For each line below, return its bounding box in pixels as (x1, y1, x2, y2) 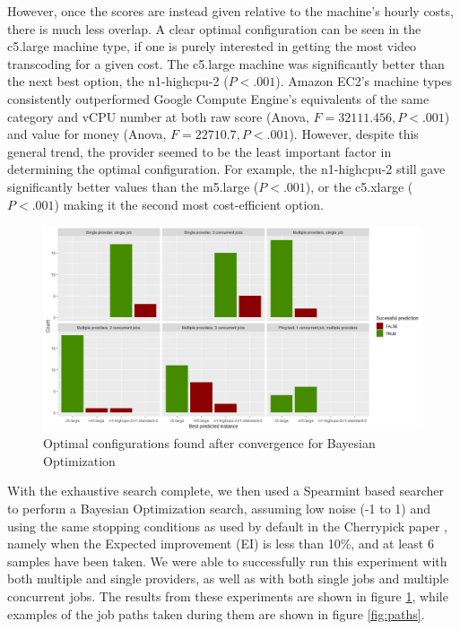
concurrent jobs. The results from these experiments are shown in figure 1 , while (7, 587, 448, 606)
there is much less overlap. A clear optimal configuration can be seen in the (7, 19, 421, 38)
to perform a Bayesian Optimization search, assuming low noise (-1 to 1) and (7, 499, 430, 518)
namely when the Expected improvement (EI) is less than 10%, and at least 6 (7, 534, 434, 553)
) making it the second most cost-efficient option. (54, 194, 324, 213)
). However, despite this (289, 125, 419, 143)
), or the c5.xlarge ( (305, 177, 413, 195)
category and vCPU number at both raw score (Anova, (7, 107, 309, 125)
